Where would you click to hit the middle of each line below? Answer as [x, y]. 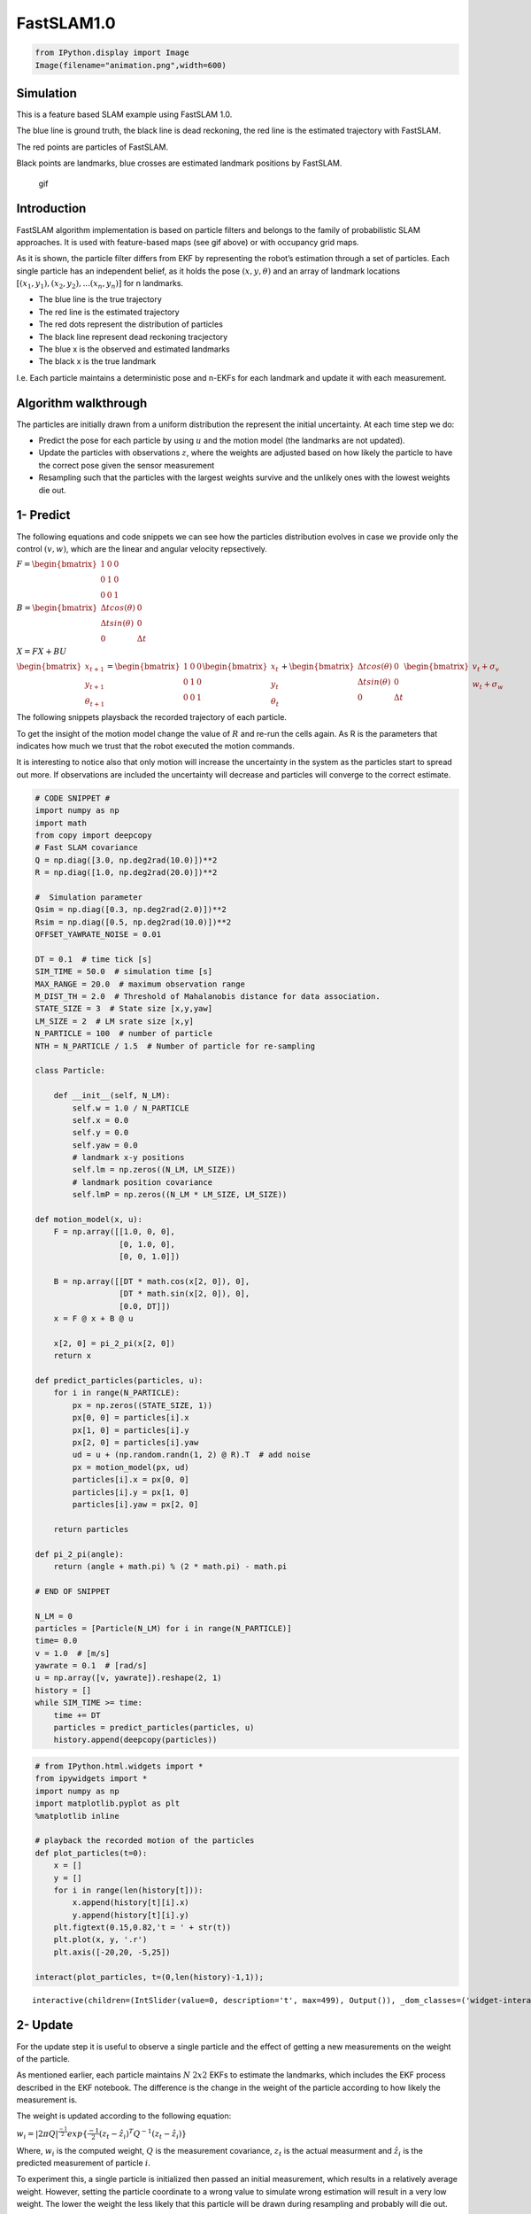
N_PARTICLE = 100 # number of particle [123, 1033]
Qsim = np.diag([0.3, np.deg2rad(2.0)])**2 [131, 910]
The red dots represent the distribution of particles [131, 324]
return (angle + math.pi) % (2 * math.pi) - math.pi [170, 1566]
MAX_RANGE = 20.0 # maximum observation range [140, 984]
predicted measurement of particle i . [83, 2163]
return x [73, 1356]
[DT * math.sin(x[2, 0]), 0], [185, 1294]
